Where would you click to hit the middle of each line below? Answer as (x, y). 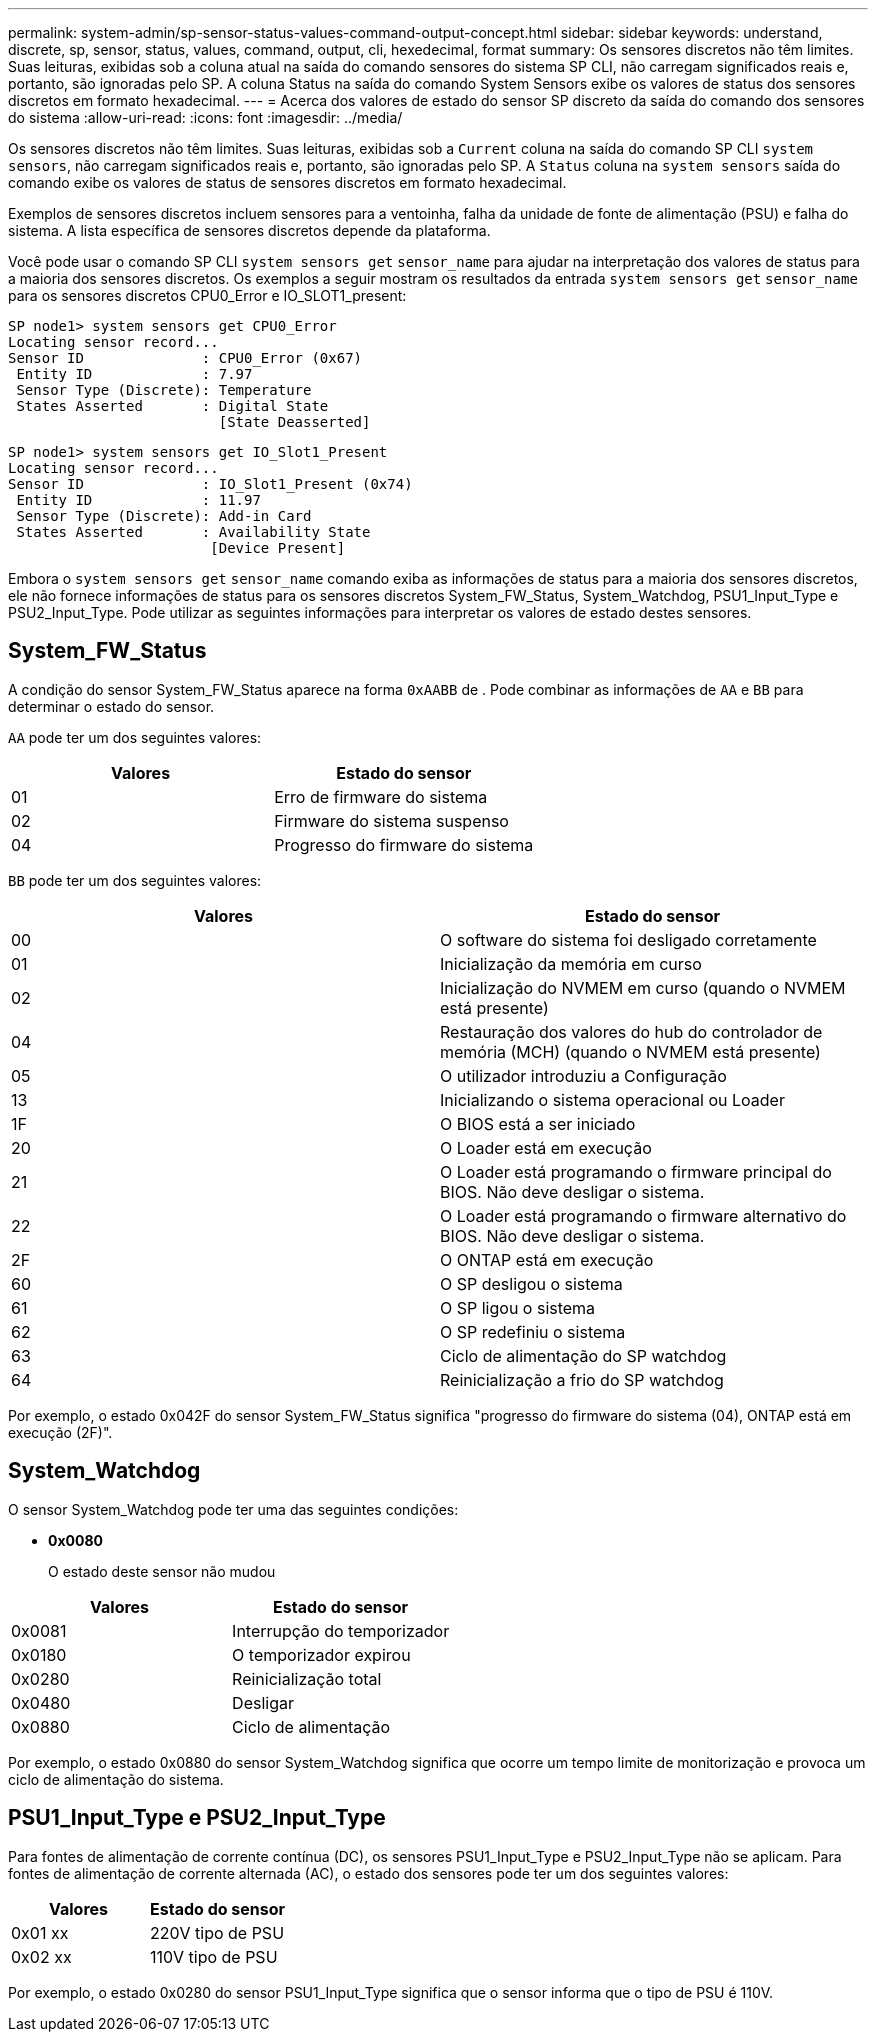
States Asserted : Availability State (193, 532)
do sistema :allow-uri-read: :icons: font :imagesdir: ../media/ (205, 117)
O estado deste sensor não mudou (162, 1571)
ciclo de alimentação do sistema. (116, 1779)
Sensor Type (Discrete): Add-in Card (164, 516)
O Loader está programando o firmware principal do (636, 1171)
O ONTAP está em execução (547, 1259)
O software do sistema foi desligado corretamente (628, 939)
